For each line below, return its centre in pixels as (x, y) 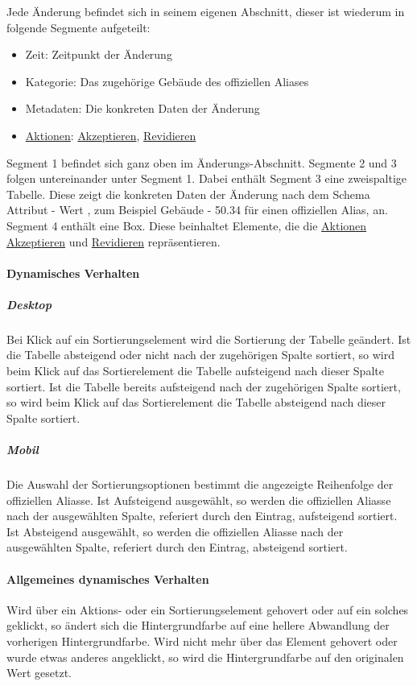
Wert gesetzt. (39, 673)
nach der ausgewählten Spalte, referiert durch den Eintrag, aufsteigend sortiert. (202, 516)
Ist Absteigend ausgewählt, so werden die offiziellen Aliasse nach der (175, 531)
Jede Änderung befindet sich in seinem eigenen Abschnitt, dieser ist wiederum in (206, 11)
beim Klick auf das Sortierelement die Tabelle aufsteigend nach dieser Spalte (195, 371)
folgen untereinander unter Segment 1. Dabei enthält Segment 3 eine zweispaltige (206, 178)
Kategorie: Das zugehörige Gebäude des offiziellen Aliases (167, 81)
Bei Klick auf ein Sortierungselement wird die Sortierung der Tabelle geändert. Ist (209, 339)
